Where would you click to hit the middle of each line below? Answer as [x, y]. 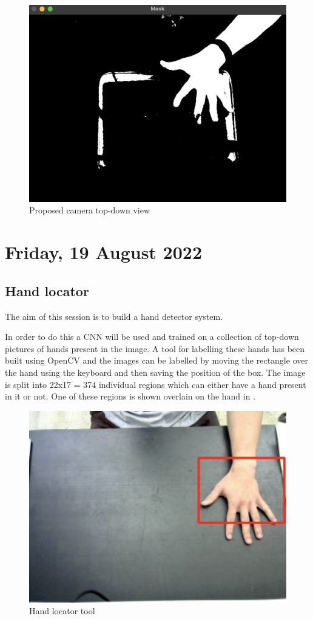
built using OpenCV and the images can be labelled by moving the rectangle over [156, 360]
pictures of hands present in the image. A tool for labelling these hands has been [155, 348]
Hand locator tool [62, 611]
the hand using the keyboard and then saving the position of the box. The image [155, 372]
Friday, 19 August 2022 [103, 252]
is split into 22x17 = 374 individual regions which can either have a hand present [156, 384]
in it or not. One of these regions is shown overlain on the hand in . [130, 396]
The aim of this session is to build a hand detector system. [114, 316]
